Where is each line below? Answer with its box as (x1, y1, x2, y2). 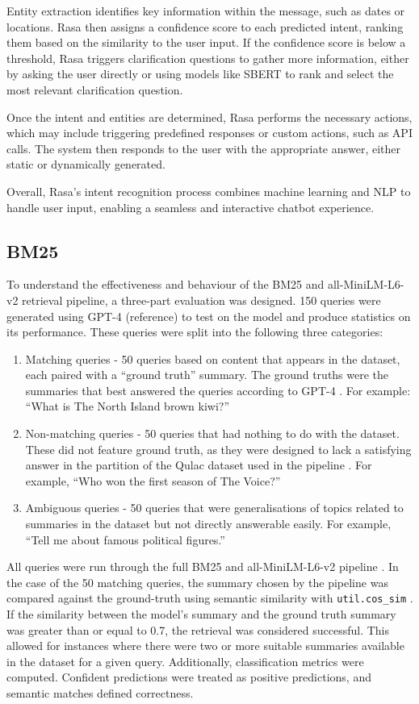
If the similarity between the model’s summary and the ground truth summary (6, 606, 396, 623)
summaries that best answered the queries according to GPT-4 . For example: (25, 381, 411, 398)
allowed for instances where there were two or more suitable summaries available (6, 637, 404, 654)
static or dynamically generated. (6, 156, 166, 173)
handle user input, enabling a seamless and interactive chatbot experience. (6, 198, 375, 215)
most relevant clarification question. (6, 81, 183, 98)
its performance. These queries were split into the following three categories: (6, 323, 383, 340)
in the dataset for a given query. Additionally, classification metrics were (6, 652, 364, 669)
